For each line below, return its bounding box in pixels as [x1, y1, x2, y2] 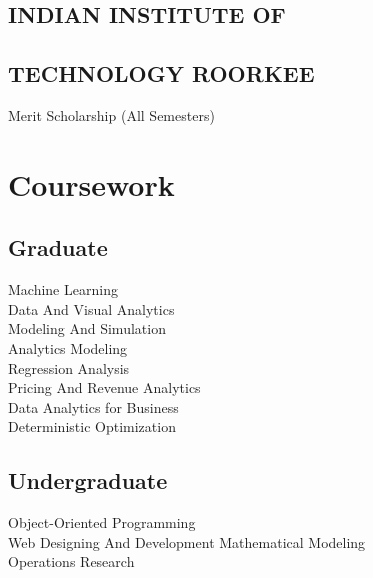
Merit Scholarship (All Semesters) [8, 104, 215, 125]
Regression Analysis [8, 357, 130, 378]
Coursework [8, 163, 175, 204]
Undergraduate [8, 465, 168, 496]
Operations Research [8, 551, 135, 572]
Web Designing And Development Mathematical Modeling [8, 531, 366, 552]
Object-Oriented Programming [8, 512, 196, 533]
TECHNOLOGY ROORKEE [8, 58, 315, 89]
